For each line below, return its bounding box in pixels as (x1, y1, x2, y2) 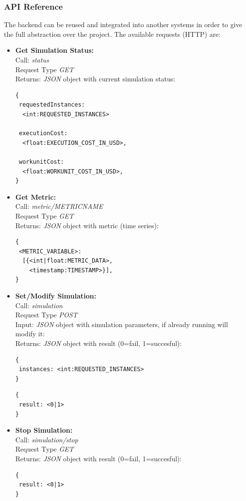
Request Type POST (15, 310, 78, 320)
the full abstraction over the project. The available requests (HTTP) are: (4, 29, 221, 39)
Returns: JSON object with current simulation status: (15, 74, 176, 84)
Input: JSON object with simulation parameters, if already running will (15, 319, 228, 329)
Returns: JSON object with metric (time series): (15, 220, 159, 230)
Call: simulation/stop (15, 434, 78, 444)
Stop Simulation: (15, 425, 73, 435)
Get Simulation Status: (15, 45, 94, 55)
